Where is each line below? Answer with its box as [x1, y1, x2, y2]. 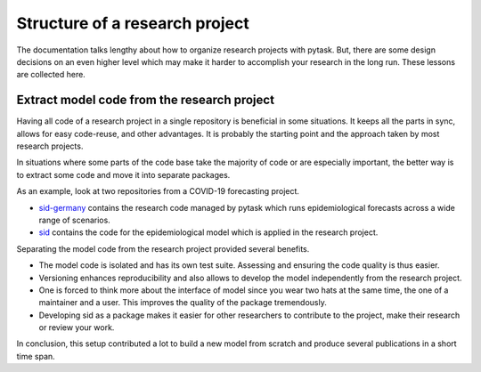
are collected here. [16, 69, 86, 80]
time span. [16, 351, 55, 361]
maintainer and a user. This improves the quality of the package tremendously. [38, 297, 327, 308]
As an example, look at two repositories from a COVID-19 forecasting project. [16, 186, 300, 197]
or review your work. [38, 322, 115, 333]
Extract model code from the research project [16, 93, 275, 108]
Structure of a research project [16, 13, 249, 33]
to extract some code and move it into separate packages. [16, 169, 231, 180]
